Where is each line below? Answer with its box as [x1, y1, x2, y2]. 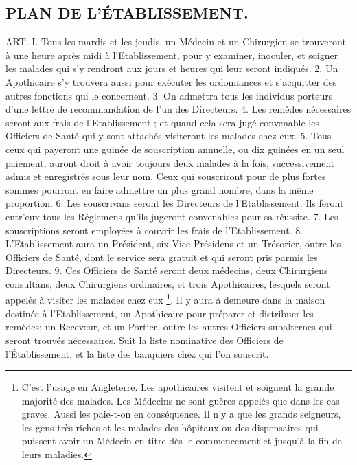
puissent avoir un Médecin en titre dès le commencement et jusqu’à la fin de [21, 433, 343, 448]
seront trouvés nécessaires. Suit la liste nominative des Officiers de [5, 332, 284, 347]
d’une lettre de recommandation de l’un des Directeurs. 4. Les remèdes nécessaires [5, 102, 352, 116]
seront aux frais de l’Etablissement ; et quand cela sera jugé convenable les [5, 115, 319, 129]
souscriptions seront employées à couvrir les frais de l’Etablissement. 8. [5, 223, 303, 237]
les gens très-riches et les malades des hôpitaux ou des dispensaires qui [21, 420, 319, 434]
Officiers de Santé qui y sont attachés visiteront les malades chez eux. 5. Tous [5, 128, 332, 143]
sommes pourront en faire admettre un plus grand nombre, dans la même [5, 182, 314, 196]
